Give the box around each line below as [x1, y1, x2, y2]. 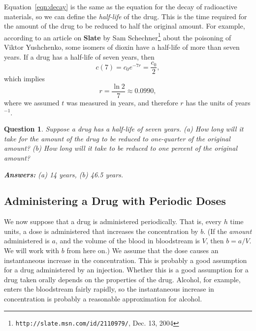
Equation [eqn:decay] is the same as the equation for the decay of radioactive [4, 1, 237, 11]
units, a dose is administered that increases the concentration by [4, 226, 198, 236]
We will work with [4, 245, 60, 256]
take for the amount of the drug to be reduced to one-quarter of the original [4, 133, 230, 143]
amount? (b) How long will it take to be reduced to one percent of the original [4, 143, 237, 153]
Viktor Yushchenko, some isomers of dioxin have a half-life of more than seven [4, 42, 240, 52]
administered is [4, 235, 50, 246]
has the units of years [186, 97, 251, 107]
